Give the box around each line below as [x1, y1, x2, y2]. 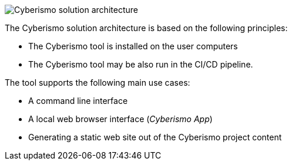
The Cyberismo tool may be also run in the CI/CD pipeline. [28, 59, 253, 69]
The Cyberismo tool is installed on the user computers [28, 41, 238, 51]
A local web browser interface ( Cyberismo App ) [28, 114, 213, 124]
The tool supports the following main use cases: [5, 78, 190, 87]
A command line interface [28, 96, 128, 106]
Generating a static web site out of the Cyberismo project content [28, 132, 282, 142]
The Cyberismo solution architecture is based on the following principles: [5, 23, 288, 33]
